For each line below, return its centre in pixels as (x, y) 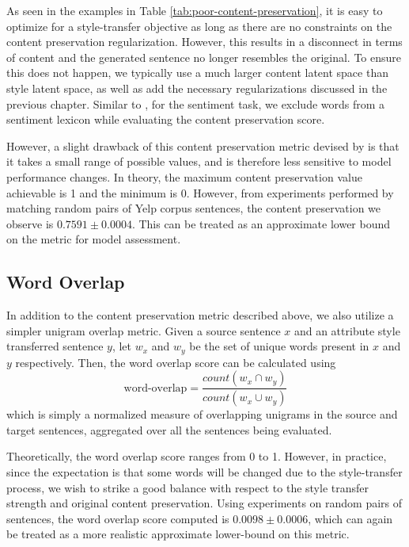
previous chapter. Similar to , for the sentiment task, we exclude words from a (196, 103)
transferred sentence (55, 346)
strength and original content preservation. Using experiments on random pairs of (204, 503)
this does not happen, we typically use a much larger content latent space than (197, 73)
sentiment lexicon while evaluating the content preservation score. (166, 119)
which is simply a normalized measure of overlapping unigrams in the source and (202, 414)
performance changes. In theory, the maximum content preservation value (184, 176)
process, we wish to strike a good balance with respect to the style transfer (188, 487)
